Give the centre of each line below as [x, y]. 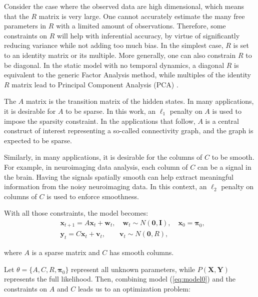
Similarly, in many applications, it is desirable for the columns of [103, 157]
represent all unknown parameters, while [133, 269]
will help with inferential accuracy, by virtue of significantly [148, 35]
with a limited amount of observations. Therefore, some [141, 26]
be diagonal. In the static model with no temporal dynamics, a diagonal [114, 65]
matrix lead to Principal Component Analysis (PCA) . [95, 84]
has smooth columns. [142, 252]
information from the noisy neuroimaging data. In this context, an [105, 186]
